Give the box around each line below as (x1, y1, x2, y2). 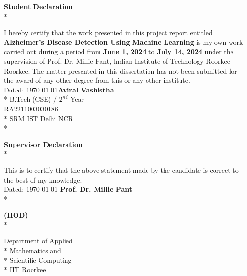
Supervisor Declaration (4, 139, 83, 149)
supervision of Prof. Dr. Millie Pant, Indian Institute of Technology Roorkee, (4, 55, 232, 66)
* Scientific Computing (4, 255, 72, 265)
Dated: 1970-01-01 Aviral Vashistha (4, 84, 114, 94)
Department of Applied (4, 236, 73, 246)
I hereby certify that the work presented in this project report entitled (4, 27, 213, 37)
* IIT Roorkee (4, 264, 46, 275)
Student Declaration (4, 1, 73, 11)
